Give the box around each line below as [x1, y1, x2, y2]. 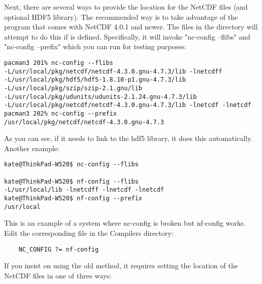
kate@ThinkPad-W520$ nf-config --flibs [4, 177, 139, 185]
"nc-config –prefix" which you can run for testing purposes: [4, 41, 186, 52]
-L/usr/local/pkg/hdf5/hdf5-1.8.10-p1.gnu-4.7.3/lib [4, 76, 186, 84]
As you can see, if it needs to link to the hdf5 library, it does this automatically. [4, 133, 253, 144]
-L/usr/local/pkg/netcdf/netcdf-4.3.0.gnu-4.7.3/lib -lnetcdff [4, 67, 222, 75]
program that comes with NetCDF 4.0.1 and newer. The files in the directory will [4, 21, 258, 32]
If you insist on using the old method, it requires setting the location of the [4, 260, 238, 271]
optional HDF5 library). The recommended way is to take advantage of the [4, 11, 238, 22]
